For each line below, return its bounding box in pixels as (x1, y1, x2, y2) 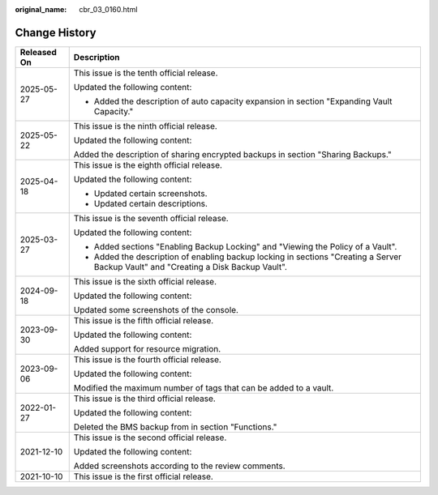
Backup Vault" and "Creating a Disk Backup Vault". (93, 261, 288, 272)
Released (19, 46, 57, 58)
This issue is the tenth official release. (73, 67, 218, 79)
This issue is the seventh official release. (73, 212, 229, 224)
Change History (15, 25, 97, 40)
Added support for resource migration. (73, 343, 221, 354)
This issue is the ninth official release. (73, 120, 218, 131)
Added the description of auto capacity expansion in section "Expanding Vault (93, 96, 393, 107)
